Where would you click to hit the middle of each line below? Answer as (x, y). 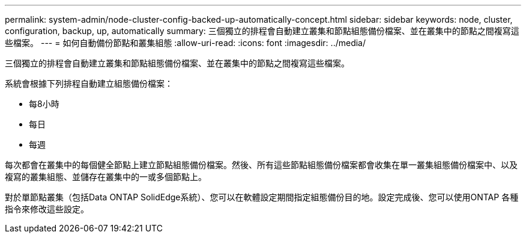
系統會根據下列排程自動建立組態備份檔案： (89, 83)
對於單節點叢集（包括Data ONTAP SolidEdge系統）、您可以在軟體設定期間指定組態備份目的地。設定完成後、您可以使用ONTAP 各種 (262, 197)
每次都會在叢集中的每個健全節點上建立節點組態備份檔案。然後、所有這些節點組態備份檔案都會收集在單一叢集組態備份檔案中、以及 (261, 165)
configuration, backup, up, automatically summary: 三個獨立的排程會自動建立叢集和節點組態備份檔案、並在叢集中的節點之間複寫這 (262, 31)
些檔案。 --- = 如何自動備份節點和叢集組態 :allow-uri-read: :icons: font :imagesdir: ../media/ (186, 43)
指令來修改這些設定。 (47, 209)
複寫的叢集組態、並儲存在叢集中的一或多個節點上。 (106, 177)
